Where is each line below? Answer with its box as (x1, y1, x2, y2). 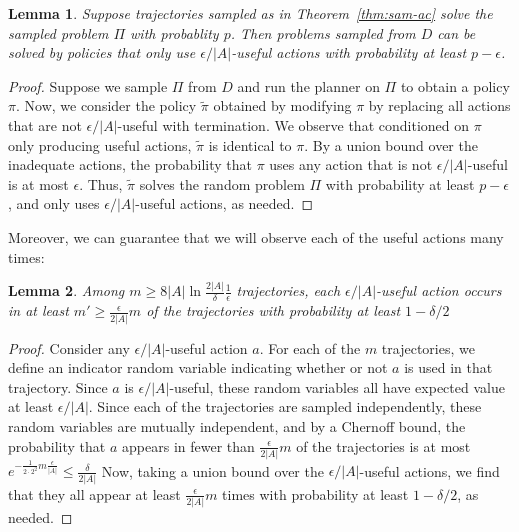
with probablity (130, 22, 219, 43)
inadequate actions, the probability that (8, 154, 252, 175)
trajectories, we (381, 337, 475, 358)
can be (437, 22, 476, 43)
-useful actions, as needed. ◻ (135, 193, 314, 214)
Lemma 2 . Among (8, 280, 125, 301)
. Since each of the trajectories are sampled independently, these (88, 396, 482, 417)
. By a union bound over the (304, 134, 478, 155)
